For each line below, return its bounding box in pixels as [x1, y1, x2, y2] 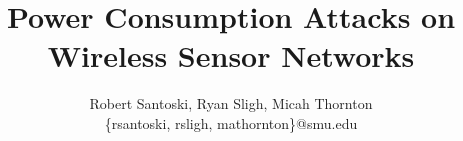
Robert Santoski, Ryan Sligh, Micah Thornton [89, 93, 373, 114]
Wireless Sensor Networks [47, 35, 415, 76]
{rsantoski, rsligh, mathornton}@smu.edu [104, 112, 358, 133]
